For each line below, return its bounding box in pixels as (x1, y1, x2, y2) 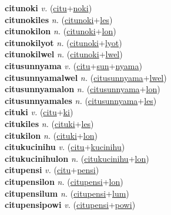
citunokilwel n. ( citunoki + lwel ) (5, 48, 123, 60)
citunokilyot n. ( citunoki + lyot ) (5, 36, 122, 48)
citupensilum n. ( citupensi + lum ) (5, 187, 129, 199)
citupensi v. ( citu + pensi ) (5, 164, 99, 176)
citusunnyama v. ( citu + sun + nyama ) (5, 59, 142, 71)
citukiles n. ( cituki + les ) (5, 117, 94, 129)
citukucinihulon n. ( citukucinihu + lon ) (5, 152, 149, 164)
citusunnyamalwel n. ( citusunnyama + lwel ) (5, 71, 167, 83)
